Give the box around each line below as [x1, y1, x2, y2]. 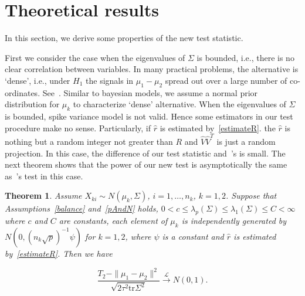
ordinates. [5, 86, 40, 98]
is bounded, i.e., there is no [196, 51, 294, 63]
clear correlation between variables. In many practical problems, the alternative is [5, 63, 299, 75]
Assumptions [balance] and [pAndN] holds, [5, 202, 158, 215]
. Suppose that [226, 189, 277, 202]
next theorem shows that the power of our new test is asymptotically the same [5, 158, 287, 171]
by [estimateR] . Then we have [5, 247, 113, 259]
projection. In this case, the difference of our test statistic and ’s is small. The [5, 147, 286, 159]
